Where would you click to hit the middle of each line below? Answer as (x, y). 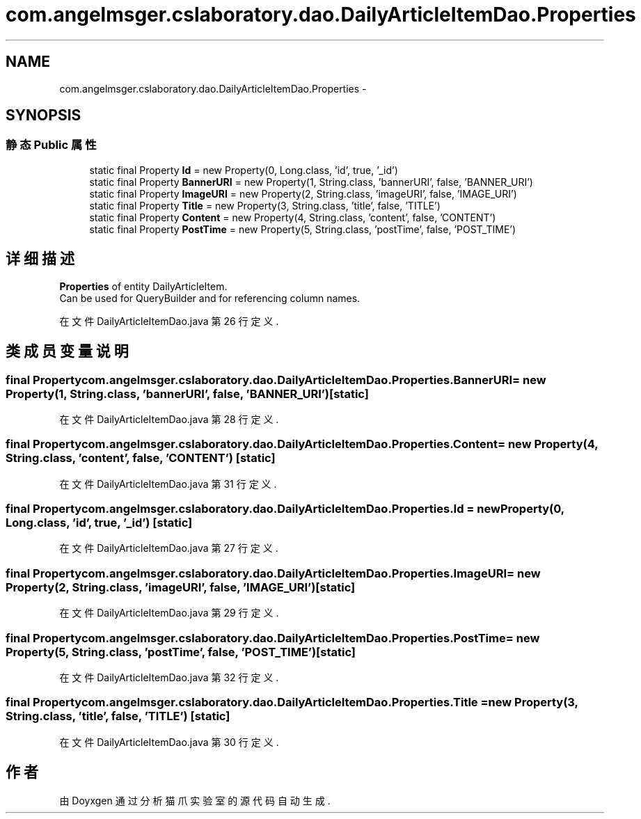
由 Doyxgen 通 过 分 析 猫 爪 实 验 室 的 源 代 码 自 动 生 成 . (195, 801)
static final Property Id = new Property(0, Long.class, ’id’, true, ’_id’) (244, 170)
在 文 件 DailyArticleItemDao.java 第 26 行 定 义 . (169, 321)
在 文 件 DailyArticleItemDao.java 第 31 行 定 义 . (168, 484)
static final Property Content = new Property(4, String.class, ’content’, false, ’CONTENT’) (293, 217)
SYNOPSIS (43, 116)
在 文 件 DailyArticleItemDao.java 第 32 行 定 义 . (169, 677)
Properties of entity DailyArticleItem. (143, 286)
